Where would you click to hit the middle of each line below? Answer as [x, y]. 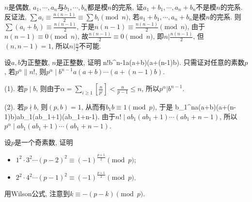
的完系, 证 [127, 7]
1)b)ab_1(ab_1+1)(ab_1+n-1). [52, 116]
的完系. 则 [226, 16]
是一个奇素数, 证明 [44, 142]
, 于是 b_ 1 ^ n [175, 107]
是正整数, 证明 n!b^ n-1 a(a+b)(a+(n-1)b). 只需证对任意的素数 [150, 62]
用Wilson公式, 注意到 [37, 193]
